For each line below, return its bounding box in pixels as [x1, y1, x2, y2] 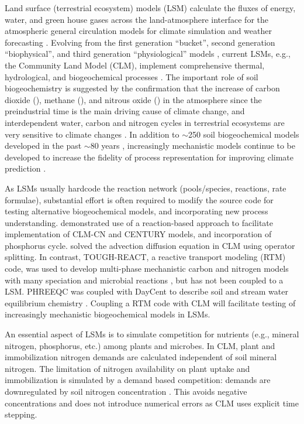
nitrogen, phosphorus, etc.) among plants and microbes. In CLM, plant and [5, 339, 275, 351]
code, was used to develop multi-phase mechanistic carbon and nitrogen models [5, 262, 289, 275]
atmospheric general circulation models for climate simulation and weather [5, 25, 272, 37]
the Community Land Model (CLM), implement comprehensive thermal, [5, 59, 265, 71]
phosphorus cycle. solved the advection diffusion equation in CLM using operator [5, 239, 295, 251]
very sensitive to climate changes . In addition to [5, 128, 179, 140]
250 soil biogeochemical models [188, 128, 299, 140]
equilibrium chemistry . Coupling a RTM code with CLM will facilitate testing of [5, 296, 296, 309]
